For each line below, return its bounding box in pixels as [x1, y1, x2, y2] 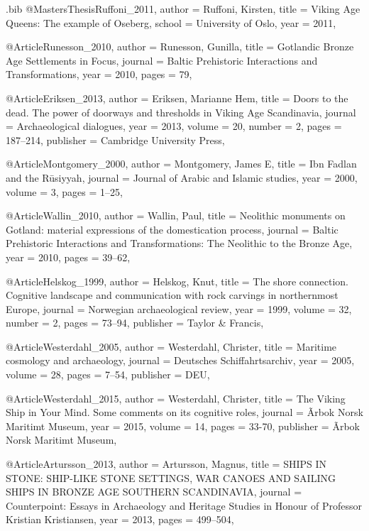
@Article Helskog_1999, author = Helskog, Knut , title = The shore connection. [6, 273, 348, 288]
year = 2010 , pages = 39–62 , [6, 249, 131, 264]
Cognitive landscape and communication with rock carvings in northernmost [6, 288, 338, 302]
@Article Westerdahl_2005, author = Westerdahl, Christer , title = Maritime [6, 339, 337, 354]
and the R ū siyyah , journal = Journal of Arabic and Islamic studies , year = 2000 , [6, 170, 358, 185]
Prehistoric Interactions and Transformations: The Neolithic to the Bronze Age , [6, 236, 353, 251]
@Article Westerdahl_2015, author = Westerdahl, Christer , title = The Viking [6, 390, 346, 405]
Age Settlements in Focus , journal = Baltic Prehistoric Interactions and [6, 53, 318, 67]
